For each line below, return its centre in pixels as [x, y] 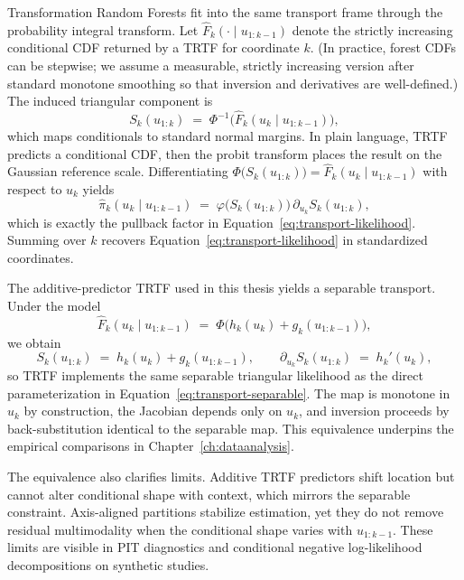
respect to [35, 189]
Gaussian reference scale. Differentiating [118, 171]
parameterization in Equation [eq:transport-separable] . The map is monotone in [229, 393]
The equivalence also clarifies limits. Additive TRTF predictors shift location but [231, 477]
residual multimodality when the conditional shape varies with [180, 529]
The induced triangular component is [110, 101]
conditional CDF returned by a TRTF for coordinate [153, 47]
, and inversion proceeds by [374, 411]
